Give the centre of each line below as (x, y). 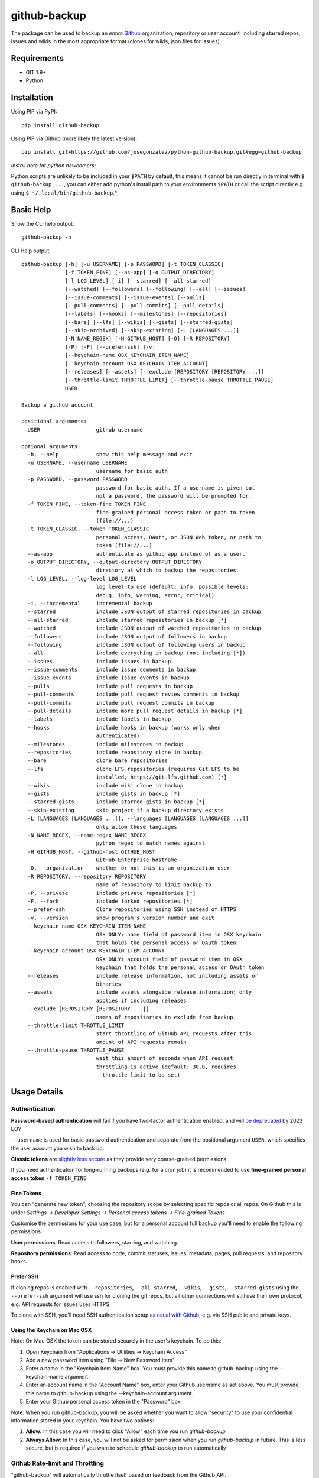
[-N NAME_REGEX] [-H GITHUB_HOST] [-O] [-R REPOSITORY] (148, 339)
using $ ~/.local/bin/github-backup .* (64, 193)
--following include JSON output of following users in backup (136, 645)
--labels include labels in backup (99, 719)
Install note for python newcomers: (53, 165)
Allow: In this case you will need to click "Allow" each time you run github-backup (126, 1431)
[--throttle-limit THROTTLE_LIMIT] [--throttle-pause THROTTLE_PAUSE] (170, 380)
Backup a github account (57, 405)
